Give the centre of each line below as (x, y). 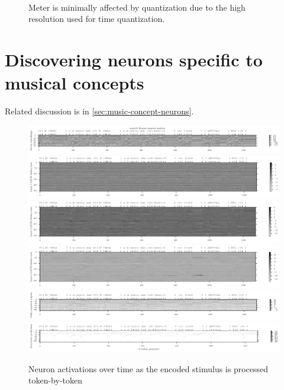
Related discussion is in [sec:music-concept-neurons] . (99, 111)
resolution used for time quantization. (97, 19)
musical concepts (75, 83)
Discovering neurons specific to (134, 59)
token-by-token (55, 380)
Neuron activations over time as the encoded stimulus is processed (149, 368)
